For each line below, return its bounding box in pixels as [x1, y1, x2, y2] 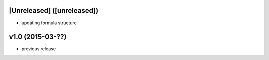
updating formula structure [21, 20, 77, 26]
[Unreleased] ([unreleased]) [9, 6, 99, 15]
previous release [21, 46, 56, 52]
